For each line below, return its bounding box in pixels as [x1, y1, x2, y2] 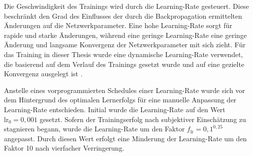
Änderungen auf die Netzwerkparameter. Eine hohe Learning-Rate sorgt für [4, 20, 232, 31]
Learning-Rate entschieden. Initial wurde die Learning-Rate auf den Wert [4, 104, 225, 114]
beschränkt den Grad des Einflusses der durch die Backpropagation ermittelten [4, 10, 242, 21]
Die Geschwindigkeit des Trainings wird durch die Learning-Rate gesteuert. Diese [4, 1, 249, 11]
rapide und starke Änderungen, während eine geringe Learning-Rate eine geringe [4, 30, 247, 40]
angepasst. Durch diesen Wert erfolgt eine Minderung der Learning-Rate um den [4, 133, 247, 143]
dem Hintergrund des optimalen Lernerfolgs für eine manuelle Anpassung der [4, 94, 237, 105]
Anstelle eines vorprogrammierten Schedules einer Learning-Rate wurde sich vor [4, 85, 245, 95]
